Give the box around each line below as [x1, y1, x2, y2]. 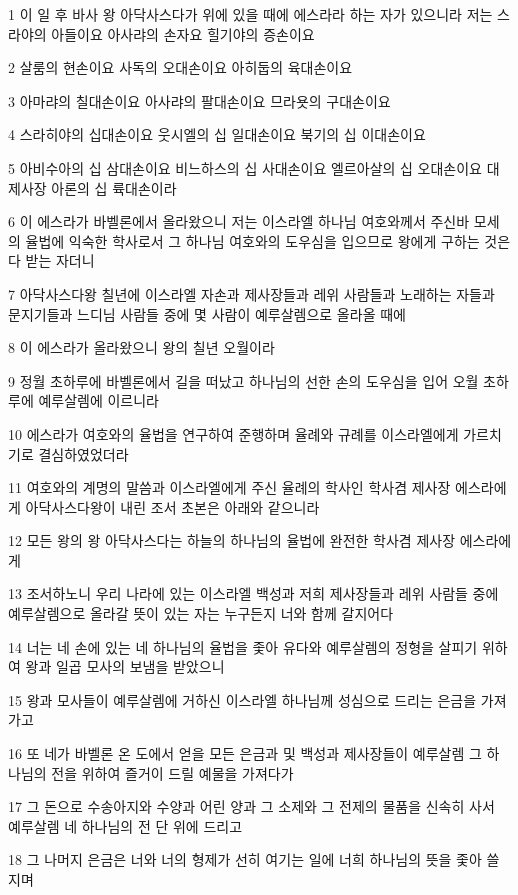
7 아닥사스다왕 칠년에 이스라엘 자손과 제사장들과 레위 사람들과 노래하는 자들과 [8, 283, 495, 304]
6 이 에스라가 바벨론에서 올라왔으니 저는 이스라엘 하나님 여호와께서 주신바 [8, 211, 470, 232]
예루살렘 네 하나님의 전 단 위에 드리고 [8, 815, 243, 836]
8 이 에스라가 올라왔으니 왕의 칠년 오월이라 [8, 337, 275, 358]
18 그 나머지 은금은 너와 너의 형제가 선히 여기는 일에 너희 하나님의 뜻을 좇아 [8, 849, 482, 870]
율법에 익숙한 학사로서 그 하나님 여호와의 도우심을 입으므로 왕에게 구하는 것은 [25, 230, 511, 251]
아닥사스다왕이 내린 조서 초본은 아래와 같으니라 [25, 496, 320, 517]
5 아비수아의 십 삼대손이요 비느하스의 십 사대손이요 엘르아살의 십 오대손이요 [8, 157, 482, 178]
